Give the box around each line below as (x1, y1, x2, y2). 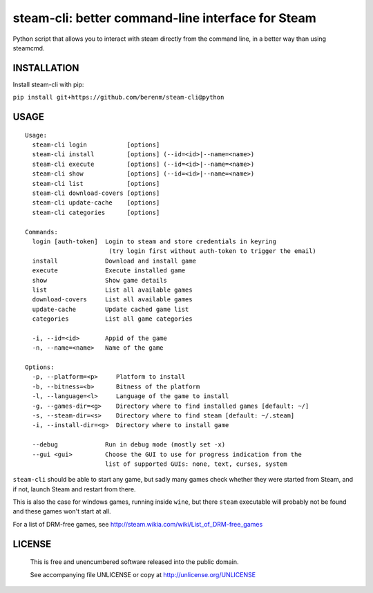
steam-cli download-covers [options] (32, 189, 160, 197)
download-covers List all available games (32, 296, 193, 303)
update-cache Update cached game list (32, 305, 189, 313)
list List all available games (32, 285, 193, 294)
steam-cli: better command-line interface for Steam (12, 10, 317, 26)
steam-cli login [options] (32, 141, 160, 149)
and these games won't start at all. (12, 507, 111, 516)
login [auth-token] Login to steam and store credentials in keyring (32, 237, 276, 245)
